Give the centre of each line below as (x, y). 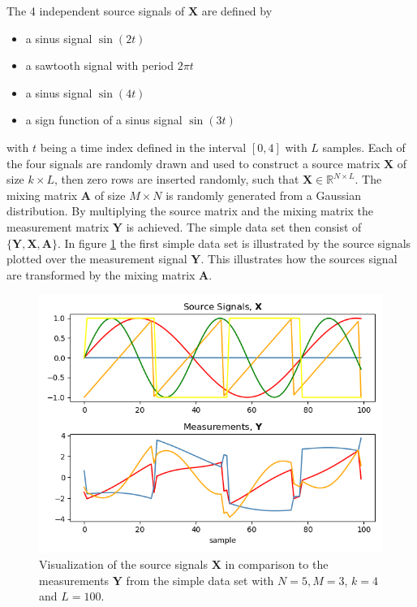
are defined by (237, 11)
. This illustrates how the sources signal (299, 259)
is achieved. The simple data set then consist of (244, 226)
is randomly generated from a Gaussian (263, 195)
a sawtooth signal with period (100, 65)
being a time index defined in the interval (143, 147)
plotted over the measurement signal (97, 259)
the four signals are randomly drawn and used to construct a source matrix (193, 163)
